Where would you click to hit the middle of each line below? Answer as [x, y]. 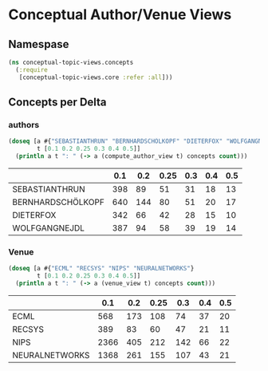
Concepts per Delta [57, 103]
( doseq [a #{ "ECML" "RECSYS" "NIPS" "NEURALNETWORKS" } [101, 269]
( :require [32, 69]
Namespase [39, 44]
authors [24, 124]
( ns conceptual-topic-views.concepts [71, 62]
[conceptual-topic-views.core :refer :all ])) [96, 77]
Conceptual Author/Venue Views [120, 15]
